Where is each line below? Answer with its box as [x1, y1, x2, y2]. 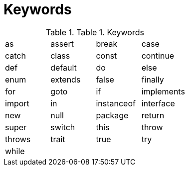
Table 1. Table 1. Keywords [45, 27, 144, 37]
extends [50, 74, 81, 85]
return [141, 110, 165, 120]
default [50, 62, 77, 73]
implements [141, 86, 185, 96]
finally [141, 74, 164, 85]
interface [141, 98, 175, 108]
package [96, 110, 129, 120]
